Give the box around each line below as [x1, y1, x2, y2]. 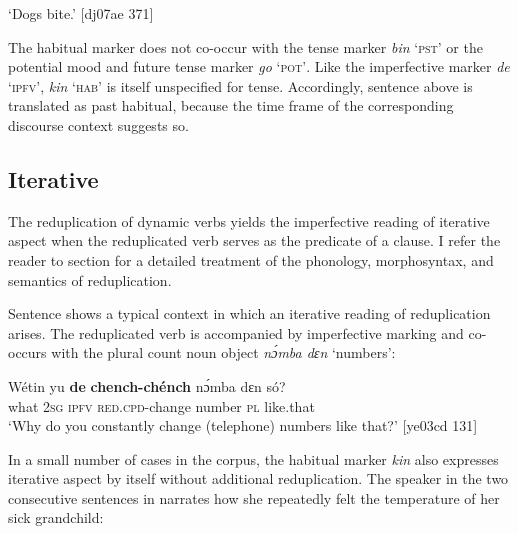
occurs [8, 342, 47, 363]
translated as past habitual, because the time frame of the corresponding [8, 95, 454, 116]
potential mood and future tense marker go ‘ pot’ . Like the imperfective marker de [8, 56, 510, 77]
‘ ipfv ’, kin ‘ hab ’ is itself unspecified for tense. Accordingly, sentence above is [8, 75, 473, 96]
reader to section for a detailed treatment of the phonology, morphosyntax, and [8, 249, 494, 270]
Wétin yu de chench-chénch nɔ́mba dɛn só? [8, 375, 286, 396]
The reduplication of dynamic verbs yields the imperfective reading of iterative [8, 210, 490, 231]
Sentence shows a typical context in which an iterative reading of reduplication [8, 303, 491, 324]
